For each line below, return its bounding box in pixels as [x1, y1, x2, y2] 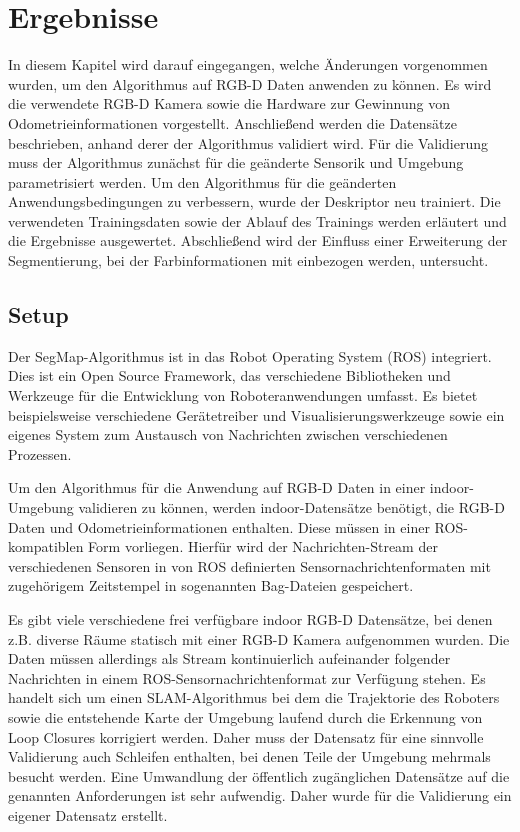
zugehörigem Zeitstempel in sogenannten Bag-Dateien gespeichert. [8, 575, 414, 596]
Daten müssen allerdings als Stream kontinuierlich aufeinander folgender [8, 648, 451, 669]
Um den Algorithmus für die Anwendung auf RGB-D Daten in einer [8, 477, 426, 498]
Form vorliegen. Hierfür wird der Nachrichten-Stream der [88, 536, 438, 557]
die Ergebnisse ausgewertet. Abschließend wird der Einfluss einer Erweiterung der [8, 230, 508, 251]
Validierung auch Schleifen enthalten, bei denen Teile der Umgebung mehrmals [8, 746, 491, 767]
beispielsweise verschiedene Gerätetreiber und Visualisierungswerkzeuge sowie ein [8, 404, 505, 425]
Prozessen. [8, 443, 72, 464]
